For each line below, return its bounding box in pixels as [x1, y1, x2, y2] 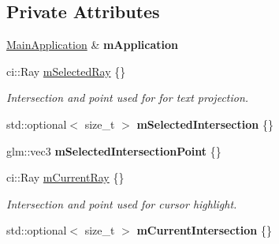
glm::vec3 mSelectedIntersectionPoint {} [6, 142, 221, 159]
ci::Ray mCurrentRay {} [6, 169, 125, 186]
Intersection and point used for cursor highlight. [6, 195, 237, 212]
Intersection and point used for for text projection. [6, 89, 249, 106]
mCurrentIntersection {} [136, 222, 272, 238]
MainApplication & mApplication [6, 36, 179, 53]
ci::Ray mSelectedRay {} [6, 62, 126, 79]
